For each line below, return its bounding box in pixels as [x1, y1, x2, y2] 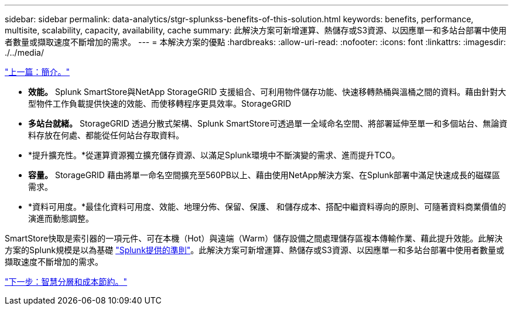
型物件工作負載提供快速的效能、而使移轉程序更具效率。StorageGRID [28, 98, 292, 108]
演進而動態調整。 [28, 213, 94, 223]
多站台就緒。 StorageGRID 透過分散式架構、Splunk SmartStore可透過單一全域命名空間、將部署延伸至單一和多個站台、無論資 [28, 118, 508, 128]
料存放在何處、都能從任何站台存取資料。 [28, 130, 184, 140]
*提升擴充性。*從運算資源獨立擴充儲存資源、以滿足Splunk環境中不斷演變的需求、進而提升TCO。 [28, 150, 400, 160]
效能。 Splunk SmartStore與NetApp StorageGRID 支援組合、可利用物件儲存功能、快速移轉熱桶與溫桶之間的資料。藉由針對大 [28, 87, 507, 97]
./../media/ [5, 47, 44, 57]
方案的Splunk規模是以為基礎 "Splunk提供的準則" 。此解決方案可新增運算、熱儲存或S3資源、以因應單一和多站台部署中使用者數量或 [5, 245, 504, 255]
